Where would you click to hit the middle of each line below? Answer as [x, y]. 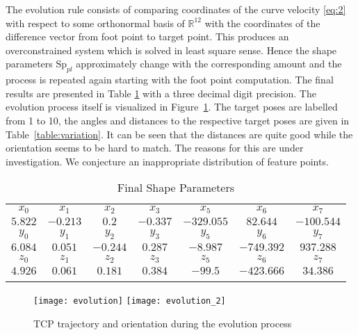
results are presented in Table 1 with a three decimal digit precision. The [161, 93]
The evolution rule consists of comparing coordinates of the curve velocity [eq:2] [176, 9]
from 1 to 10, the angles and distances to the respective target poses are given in [178, 120]
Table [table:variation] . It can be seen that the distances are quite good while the [179, 134]
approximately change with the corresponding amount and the [209, 64]
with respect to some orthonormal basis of [95, 23]
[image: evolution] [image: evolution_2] [130, 301]
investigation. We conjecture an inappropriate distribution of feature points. [167, 161]
